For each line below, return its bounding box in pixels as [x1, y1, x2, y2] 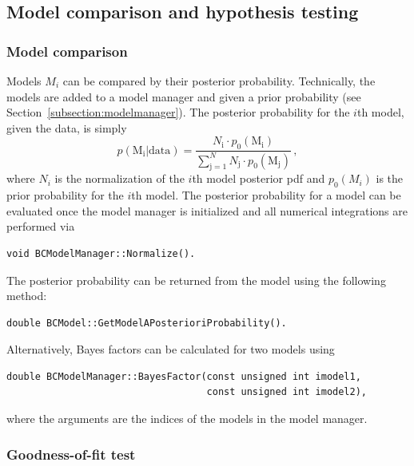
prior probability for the [6, 187, 124, 203]
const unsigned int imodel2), [206, 386, 368, 398]
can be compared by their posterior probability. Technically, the [62, 73, 376, 89]
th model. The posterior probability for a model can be [131, 187, 401, 203]
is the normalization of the [54, 170, 185, 187]
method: [6, 287, 47, 304]
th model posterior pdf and [192, 170, 325, 187]
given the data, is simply [6, 119, 127, 136]
